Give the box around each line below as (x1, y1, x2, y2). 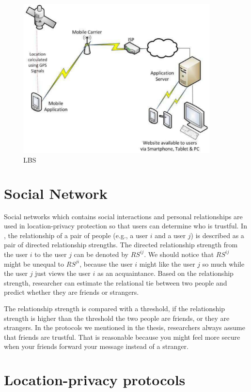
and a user (155, 230, 186, 240)
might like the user (139, 258, 195, 269)
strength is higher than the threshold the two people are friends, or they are (4, 313, 230, 323)
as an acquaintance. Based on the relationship (97, 268, 234, 278)
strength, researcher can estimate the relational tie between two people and (4, 277, 227, 287)
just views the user (35, 268, 91, 278)
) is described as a (190, 230, 244, 240)
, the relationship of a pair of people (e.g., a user (4, 230, 148, 240)
